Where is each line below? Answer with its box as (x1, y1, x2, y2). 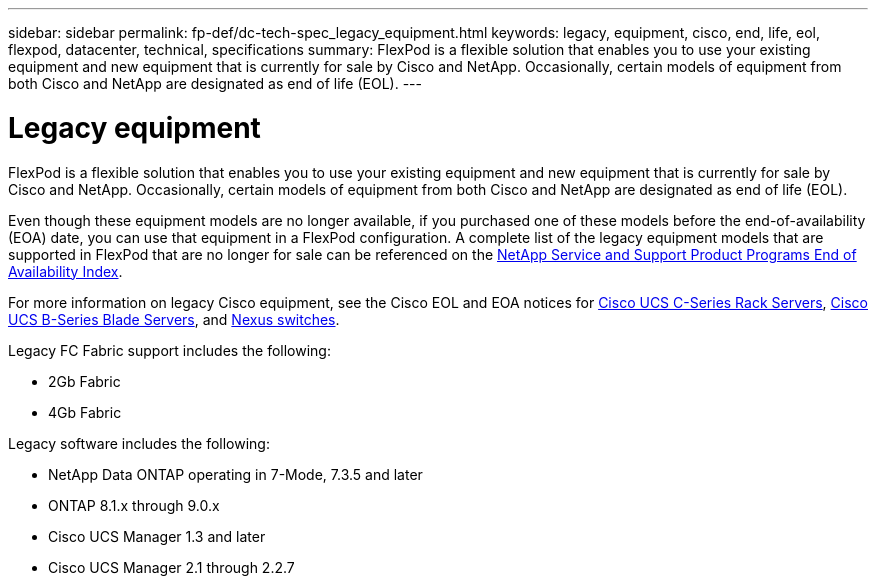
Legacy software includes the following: (8, 434, 270, 452)
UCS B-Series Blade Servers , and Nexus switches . (8, 310, 340, 328)
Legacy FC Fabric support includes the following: (8, 341, 331, 359)
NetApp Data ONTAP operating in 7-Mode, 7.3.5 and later (48, 465, 423, 483)
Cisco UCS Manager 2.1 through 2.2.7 (48, 558, 295, 576)
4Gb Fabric (48, 403, 122, 421)
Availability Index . (8, 262, 123, 280)
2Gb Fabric (48, 372, 121, 390)
